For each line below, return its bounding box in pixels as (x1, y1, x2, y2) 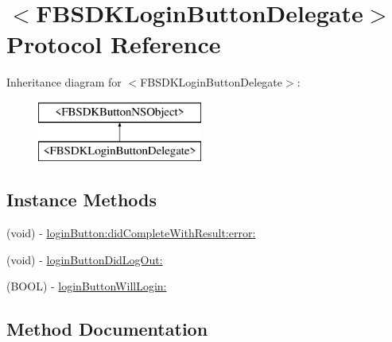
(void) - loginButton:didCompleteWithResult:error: (6, 225, 256, 241)
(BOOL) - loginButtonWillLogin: (6, 278, 167, 294)
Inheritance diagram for (6, 74, 122, 90)
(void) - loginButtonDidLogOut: (6, 251, 163, 267)
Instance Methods (6, 187, 157, 212)
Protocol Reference (6, 28, 221, 60)
